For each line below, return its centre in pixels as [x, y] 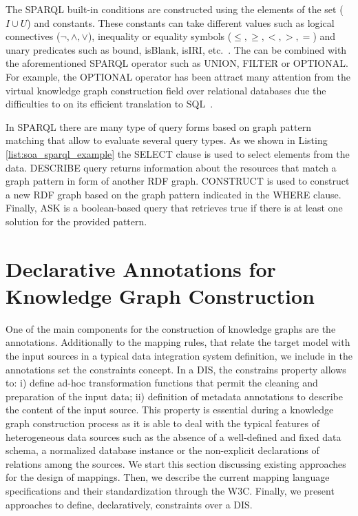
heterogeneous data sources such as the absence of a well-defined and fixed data [173, 436]
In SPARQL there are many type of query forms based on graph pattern [158, 126]
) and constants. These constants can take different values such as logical [181, 22]
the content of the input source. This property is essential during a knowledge [170, 410]
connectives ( [33, 36]
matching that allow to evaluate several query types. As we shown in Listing [167, 140]
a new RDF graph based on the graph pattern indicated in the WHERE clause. [173, 194]
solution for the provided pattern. [76, 221]
